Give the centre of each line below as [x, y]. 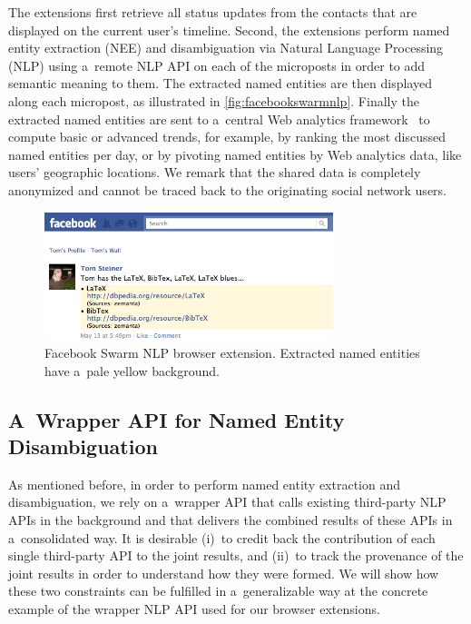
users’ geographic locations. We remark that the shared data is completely [215, 172]
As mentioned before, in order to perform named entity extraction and [204, 484]
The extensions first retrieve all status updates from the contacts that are [213, 12]
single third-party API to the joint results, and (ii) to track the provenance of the [236, 555]
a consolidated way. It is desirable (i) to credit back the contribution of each [222, 537]
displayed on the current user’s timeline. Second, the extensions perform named [229, 30]
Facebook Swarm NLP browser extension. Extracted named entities [232, 352]
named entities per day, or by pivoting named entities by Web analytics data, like [235, 154]
